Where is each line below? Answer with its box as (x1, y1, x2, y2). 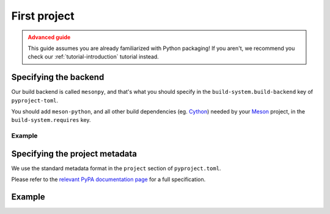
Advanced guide (28, 34, 71, 41)
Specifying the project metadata (11, 148, 137, 159)
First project (11, 9, 75, 23)
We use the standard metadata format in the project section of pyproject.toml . (11, 165, 221, 172)
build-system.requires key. (11, 116, 91, 124)
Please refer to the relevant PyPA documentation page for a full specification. (11, 176, 206, 183)
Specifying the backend (11, 72, 105, 82)
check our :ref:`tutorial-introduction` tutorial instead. (28, 53, 159, 60)
